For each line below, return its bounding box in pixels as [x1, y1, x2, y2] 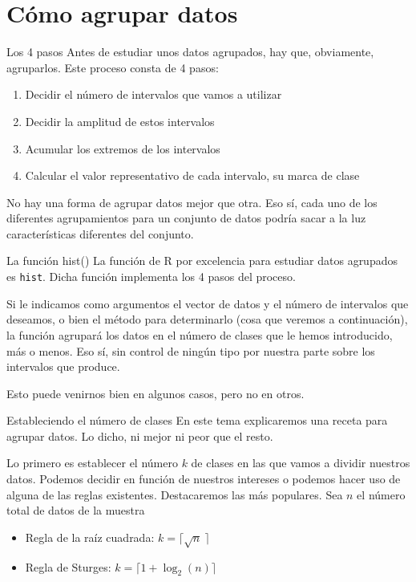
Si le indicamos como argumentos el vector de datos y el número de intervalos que [6, 295, 409, 311]
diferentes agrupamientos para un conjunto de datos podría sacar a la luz [6, 210, 366, 226]
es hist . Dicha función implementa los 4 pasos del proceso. [6, 268, 296, 285]
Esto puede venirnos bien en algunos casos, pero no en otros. [6, 385, 305, 401]
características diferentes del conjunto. [6, 225, 194, 242]
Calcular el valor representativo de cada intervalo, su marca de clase [25, 167, 360, 184]
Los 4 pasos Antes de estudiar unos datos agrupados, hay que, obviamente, [6, 43, 374, 60]
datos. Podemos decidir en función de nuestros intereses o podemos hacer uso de [6, 470, 401, 487]
